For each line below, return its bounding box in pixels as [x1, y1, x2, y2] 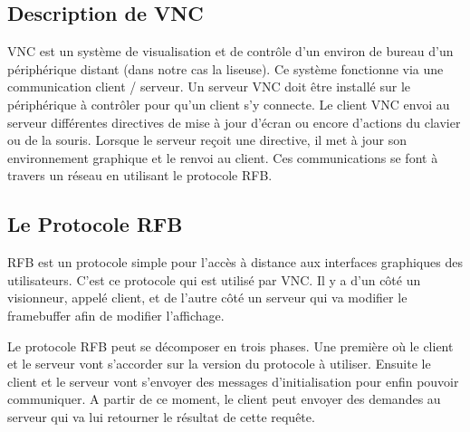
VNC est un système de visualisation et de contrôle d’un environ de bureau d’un [7, 42, 454, 61]
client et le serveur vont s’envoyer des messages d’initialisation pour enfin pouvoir [7, 371, 459, 390]
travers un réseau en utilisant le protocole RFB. [7, 166, 273, 185]
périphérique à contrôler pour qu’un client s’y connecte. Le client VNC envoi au [7, 94, 450, 113]
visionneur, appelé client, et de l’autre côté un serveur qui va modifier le [7, 288, 408, 307]
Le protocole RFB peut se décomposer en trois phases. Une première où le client [7, 336, 454, 355]
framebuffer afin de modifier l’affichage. [7, 305, 225, 324]
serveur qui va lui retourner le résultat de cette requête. [7, 407, 315, 426]
